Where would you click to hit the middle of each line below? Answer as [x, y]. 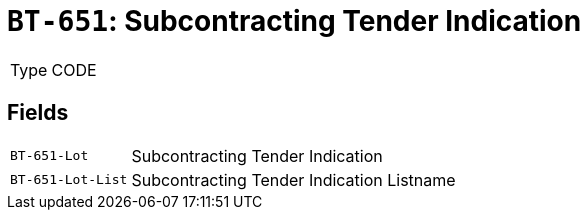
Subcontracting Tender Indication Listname [293, 179]
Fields [38, 113]
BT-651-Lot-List [69, 180]
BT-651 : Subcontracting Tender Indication [294, 21]
